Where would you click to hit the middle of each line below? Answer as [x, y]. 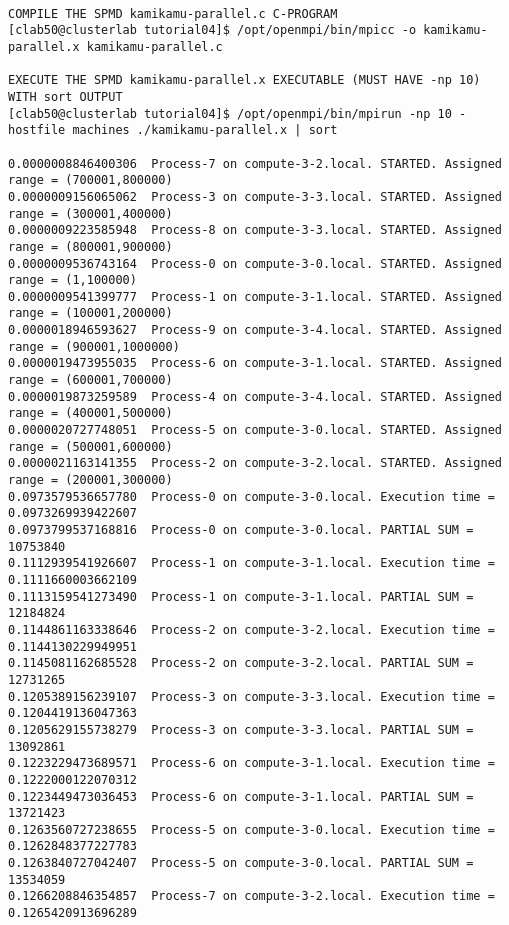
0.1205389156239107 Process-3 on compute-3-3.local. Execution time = [251, 696]
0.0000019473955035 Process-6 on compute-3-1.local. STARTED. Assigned [255, 363]
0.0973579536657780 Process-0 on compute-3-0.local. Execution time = [251, 496]
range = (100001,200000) [90, 313]
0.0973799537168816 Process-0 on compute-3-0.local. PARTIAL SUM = [241, 530]
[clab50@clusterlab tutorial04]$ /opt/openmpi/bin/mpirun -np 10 [230, 113]
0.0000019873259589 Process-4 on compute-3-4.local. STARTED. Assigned [255, 396]
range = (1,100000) [72, 280]
